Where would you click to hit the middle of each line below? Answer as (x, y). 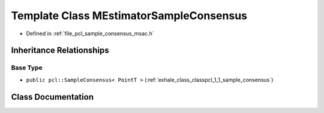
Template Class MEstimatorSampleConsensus (129, 16)
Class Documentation (52, 97)
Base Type (27, 68)
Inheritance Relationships (60, 51)
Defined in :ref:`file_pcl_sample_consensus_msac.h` (90, 33)
